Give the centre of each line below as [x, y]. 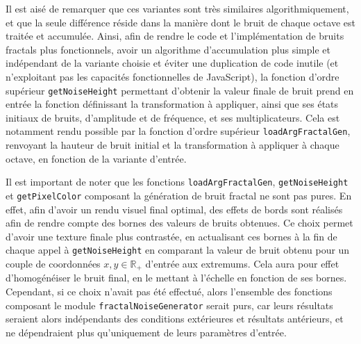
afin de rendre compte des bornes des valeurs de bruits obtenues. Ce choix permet [179, 223]
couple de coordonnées [53, 263]
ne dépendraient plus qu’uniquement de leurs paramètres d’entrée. [146, 332]
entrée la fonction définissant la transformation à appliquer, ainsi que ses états [172, 104]
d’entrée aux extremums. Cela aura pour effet [242, 263]
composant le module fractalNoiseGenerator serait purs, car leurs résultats [169, 305]
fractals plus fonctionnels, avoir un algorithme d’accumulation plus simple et [168, 49]
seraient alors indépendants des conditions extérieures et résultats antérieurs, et [175, 319]
